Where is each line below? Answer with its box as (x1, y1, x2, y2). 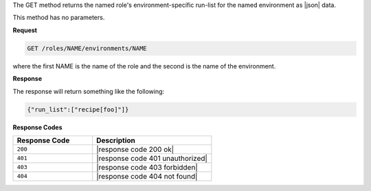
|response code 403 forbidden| (96, 162, 199, 172)
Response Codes (12, 123, 63, 131)
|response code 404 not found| (96, 171, 198, 181)
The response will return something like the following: (12, 87, 165, 95)
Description (96, 136, 135, 145)
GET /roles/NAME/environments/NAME (27, 44, 147, 52)
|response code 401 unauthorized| (96, 153, 207, 163)
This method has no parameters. (12, 14, 105, 22)
